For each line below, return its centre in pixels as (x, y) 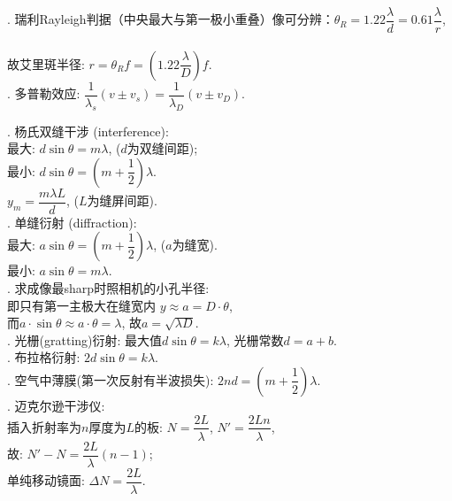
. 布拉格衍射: (44, 357)
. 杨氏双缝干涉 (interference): (88, 131)
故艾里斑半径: (46, 63)
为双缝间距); (162, 148)
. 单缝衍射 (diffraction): (72, 222)
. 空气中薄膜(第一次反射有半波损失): (111, 379)
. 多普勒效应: (44, 93)
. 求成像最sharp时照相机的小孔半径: (108, 287)
